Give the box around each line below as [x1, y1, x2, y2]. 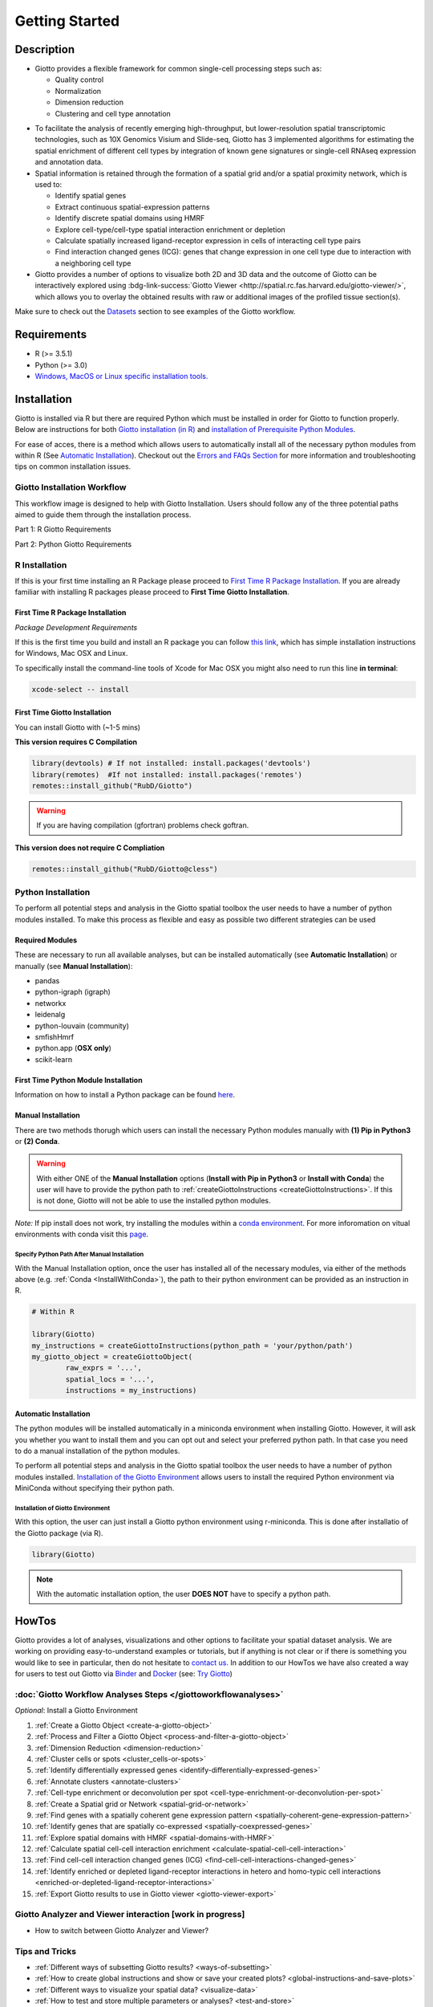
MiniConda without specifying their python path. [14, 1484, 175, 1493]
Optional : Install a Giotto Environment [14, 1706, 138, 1716]
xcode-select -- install [31, 685, 130, 694]
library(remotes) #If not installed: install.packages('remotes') [31, 770, 303, 779]
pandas [34, 976, 60, 985]
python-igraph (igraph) [34, 987, 111, 997]
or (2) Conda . [14, 1136, 60, 1146]
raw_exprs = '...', [65, 1363, 142, 1373]
